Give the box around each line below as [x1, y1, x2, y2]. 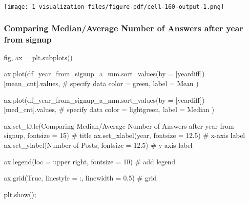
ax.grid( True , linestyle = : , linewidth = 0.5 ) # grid [4, 173, 157, 183]
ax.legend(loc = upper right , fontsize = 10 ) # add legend [4, 156, 176, 166]
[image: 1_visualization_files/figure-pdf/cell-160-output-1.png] [4, 3, 225, 10]
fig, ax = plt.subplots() [4, 52, 73, 62]
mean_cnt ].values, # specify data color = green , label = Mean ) [5, 78, 199, 88]
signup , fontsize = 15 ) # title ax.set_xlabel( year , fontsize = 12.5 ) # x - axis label [4, 130, 245, 140]
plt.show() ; [4, 189, 36, 199]
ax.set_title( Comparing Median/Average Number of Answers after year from [4, 120, 234, 131]
